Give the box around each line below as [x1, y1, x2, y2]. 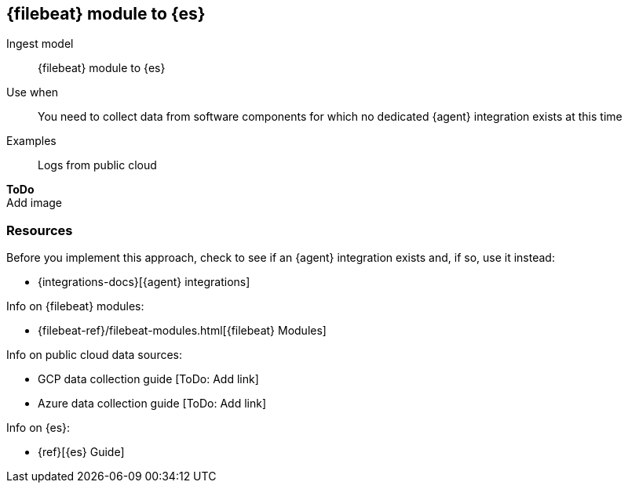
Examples [6, 134, 57, 148]
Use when [6, 85, 59, 100]
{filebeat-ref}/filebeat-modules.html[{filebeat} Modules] [38, 324, 327, 338]
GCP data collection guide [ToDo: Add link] [38, 372, 259, 386]
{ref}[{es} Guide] [38, 445, 125, 459]
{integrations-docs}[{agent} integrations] [38, 275, 250, 289]
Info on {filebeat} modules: [6, 299, 144, 313]
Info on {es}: [6, 421, 71, 435]
